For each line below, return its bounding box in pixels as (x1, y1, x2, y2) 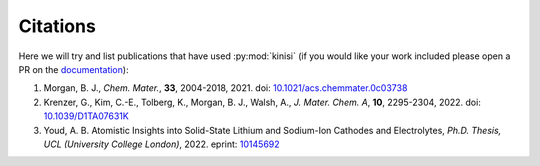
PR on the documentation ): (18, 63, 129, 75)
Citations (18, 15, 97, 37)
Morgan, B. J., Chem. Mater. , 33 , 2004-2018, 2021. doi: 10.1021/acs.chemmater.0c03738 (43, 82, 408, 94)
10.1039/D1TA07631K (43, 110, 129, 122)
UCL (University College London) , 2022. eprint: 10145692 (43, 138, 280, 150)
